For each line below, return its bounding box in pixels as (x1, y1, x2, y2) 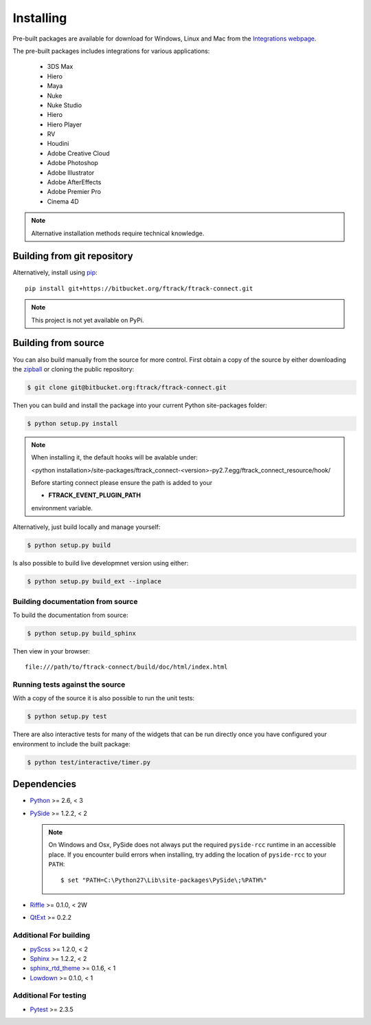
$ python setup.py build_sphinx (27, 629, 137, 637)
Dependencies (12, 778, 77, 790)
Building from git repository (12, 250, 133, 262)
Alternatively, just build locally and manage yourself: (12, 523, 161, 531)
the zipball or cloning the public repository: (12, 365, 135, 373)
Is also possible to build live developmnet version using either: (12, 559, 189, 568)
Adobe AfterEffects (47, 178, 102, 186)
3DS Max (47, 63, 74, 71)
